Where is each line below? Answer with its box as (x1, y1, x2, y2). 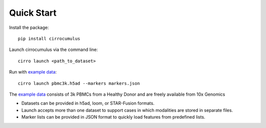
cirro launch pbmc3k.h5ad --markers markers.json (18, 80, 140, 86)
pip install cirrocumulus (18, 36, 81, 41)
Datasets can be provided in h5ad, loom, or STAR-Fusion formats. (21, 101, 155, 106)
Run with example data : (9, 69, 57, 75)
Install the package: (9, 25, 49, 30)
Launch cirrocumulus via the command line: (9, 47, 98, 52)
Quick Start (9, 7, 57, 18)
